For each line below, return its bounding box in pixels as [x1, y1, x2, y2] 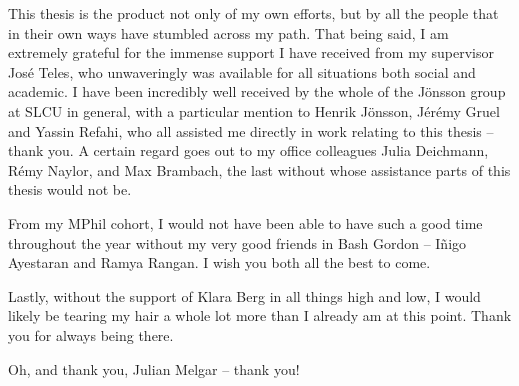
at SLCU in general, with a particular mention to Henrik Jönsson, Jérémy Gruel [8, 100, 500, 121]
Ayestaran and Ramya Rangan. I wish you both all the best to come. [8, 252, 431, 273]
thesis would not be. [8, 179, 132, 200]
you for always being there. [8, 324, 174, 345]
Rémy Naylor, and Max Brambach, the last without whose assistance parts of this [8, 159, 511, 180]
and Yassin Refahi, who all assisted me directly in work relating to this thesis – [8, 120, 494, 141]
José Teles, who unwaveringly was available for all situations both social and [8, 61, 476, 82]
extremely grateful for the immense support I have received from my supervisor [8, 42, 494, 63]
